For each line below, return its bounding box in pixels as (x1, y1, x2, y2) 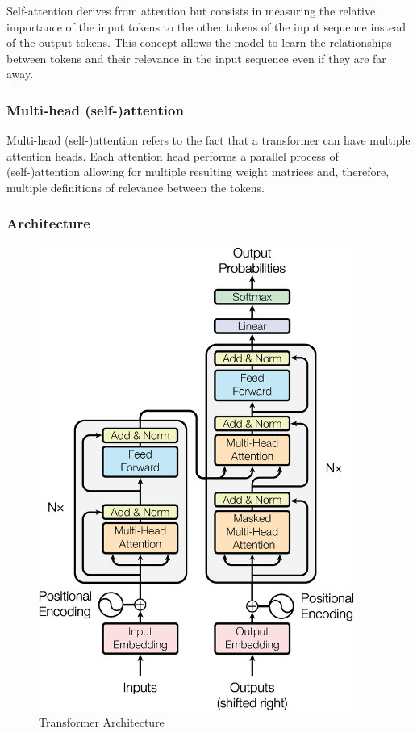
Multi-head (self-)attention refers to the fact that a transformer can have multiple (6, 132, 411, 149)
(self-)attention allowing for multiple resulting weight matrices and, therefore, (6, 163, 390, 180)
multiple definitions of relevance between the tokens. (6, 178, 265, 195)
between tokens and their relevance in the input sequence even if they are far (6, 49, 386, 66)
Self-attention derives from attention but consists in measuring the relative (6, 2, 376, 19)
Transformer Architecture (39, 714, 165, 731)
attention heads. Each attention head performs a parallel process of (6, 147, 339, 164)
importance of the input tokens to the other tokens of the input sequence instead (6, 18, 407, 35)
